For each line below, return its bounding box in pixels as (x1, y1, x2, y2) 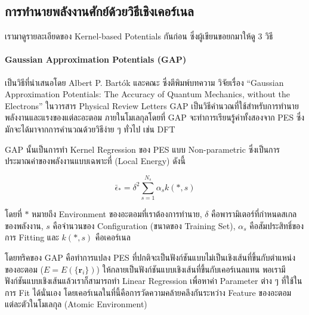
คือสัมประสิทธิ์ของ (249, 219, 304, 231)
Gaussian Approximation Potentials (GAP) (5, 53, 187, 66)
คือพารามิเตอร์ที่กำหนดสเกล (211, 208, 297, 220)
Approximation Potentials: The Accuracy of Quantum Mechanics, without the (5, 88, 291, 100)
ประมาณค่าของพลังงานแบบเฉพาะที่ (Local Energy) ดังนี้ (5, 155, 186, 167)
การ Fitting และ (5, 231, 59, 243)
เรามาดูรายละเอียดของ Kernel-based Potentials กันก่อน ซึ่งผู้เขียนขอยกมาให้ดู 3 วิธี (5, 30, 273, 42)
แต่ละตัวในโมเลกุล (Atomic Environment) (5, 298, 147, 310)
